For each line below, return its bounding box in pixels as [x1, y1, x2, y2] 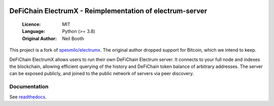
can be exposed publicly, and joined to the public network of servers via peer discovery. [9, 70, 194, 77]
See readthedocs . [9, 94, 47, 100]
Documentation [9, 83, 49, 90]
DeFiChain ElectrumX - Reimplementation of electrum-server [9, 7, 208, 15]
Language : [22, 28, 46, 34]
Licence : [22, 21, 41, 27]
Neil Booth [62, 36, 84, 42]
